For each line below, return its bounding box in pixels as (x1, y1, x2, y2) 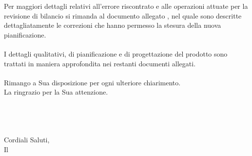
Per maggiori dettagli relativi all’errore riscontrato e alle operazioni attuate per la (4, 1, 248, 11)
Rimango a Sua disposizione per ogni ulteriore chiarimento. (4, 77, 181, 87)
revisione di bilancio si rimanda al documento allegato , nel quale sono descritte (4, 10, 242, 20)
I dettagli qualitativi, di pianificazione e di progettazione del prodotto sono (4, 48, 228, 58)
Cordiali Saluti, (4, 135, 50, 145)
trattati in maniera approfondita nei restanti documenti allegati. (4, 58, 196, 68)
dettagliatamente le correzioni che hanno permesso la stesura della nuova (4, 20, 221, 30)
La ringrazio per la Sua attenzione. (4, 87, 108, 97)
